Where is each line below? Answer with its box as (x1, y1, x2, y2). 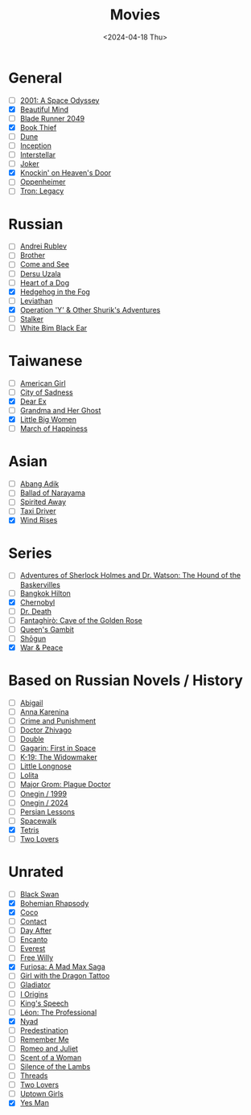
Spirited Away (19, 497, 67, 507)
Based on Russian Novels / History (8, 671, 244, 690)
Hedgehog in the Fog (19, 287, 91, 297)
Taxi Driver (19, 506, 56, 516)
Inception (19, 141, 52, 150)
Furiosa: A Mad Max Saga (19, 962, 106, 972)
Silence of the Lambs (19, 1062, 91, 1071)
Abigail (19, 698, 43, 707)
